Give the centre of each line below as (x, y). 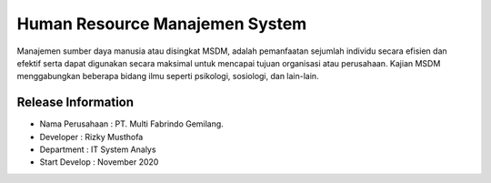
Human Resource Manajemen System (162, 24)
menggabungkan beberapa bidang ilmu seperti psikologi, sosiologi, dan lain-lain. (168, 76)
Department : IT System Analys (98, 149)
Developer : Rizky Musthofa (91, 137)
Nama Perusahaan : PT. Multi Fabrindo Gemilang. (132, 124)
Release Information (75, 102)
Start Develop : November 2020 (99, 162)
